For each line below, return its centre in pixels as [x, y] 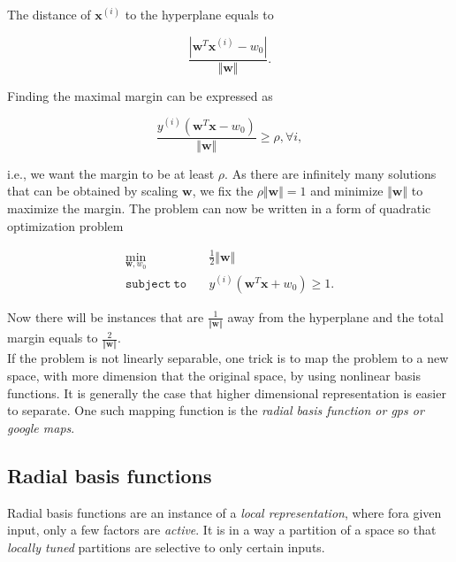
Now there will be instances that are [106, 316]
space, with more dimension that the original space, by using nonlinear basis [214, 376]
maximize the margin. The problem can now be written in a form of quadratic [219, 208]
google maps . [41, 427]
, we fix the [223, 191]
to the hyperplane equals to [199, 14]
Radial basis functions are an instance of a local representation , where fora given [224, 512]
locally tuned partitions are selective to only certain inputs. [166, 547]
